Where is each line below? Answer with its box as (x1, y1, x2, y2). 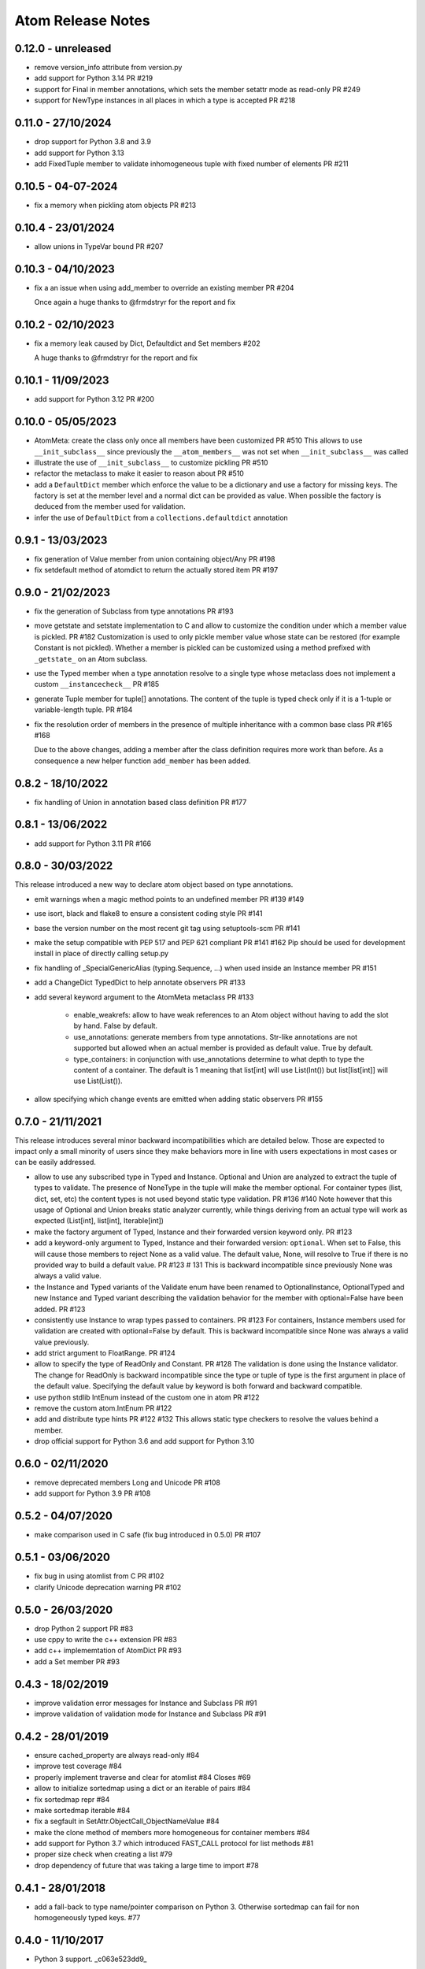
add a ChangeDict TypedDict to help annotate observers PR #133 (34, 977, 246, 988)
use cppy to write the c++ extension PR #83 (34, 1634, 177, 1644)
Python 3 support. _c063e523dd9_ (34, 1954, 147, 1964)
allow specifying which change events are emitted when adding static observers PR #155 (34, 1094, 323, 1103)
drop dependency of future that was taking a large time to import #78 (34, 1860, 259, 1870)
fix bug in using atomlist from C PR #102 (34, 1571, 164, 1581)
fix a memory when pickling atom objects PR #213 (34, 200, 197, 210)
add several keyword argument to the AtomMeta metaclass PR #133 (34, 992, 254, 1002)
